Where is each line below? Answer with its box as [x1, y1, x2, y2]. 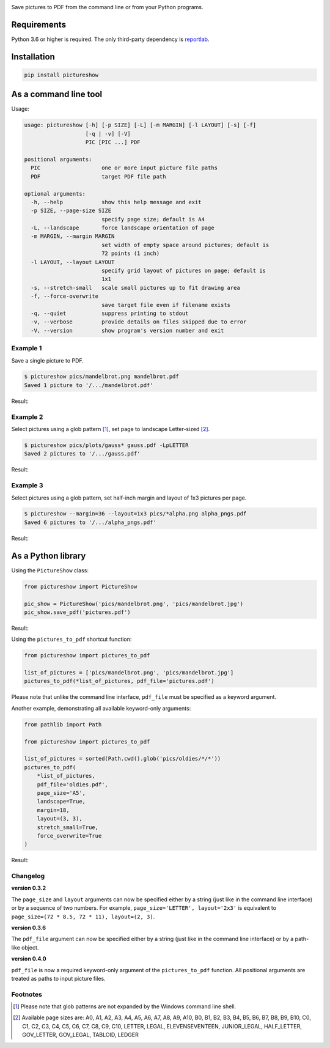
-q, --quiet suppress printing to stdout [31, 309, 189, 317]
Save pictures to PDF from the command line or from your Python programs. [11, 4, 204, 10]
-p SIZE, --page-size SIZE [31, 207, 112, 214]
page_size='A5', [37, 789, 86, 796]
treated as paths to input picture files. [11, 975, 106, 982]
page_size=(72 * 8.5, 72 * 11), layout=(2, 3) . [11, 913, 155, 920]
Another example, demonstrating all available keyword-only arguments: [11, 704, 191, 712]
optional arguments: [24, 190, 86, 197]
